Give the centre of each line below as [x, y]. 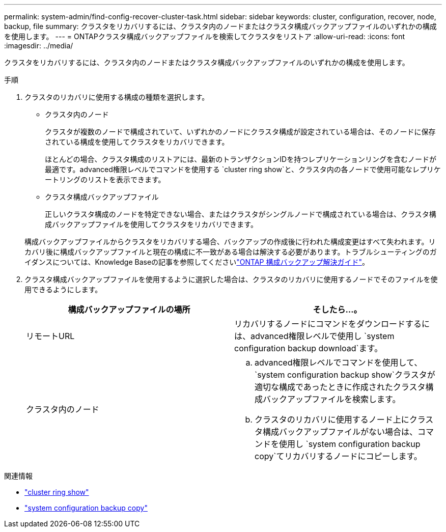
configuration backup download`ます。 [309, 348]
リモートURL [50, 336]
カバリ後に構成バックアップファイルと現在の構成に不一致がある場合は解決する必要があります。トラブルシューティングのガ [231, 252]
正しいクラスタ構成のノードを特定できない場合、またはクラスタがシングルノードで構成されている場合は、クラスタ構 [241, 214]
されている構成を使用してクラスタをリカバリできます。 [137, 142]
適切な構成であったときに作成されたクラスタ [340, 387]
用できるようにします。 [63, 289]
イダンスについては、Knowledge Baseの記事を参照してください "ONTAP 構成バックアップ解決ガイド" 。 [197, 262]
